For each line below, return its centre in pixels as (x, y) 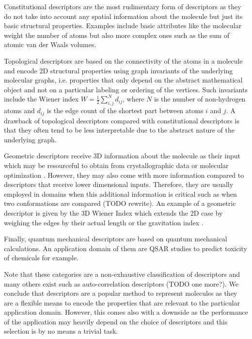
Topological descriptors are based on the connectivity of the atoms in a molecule (123, 60)
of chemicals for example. (41, 258)
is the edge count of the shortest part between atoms (125, 110)
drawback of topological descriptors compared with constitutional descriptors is (122, 120)
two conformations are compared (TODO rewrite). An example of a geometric (120, 203)
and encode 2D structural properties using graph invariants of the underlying (118, 70)
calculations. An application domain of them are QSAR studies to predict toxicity (126, 248)
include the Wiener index (41, 99)
